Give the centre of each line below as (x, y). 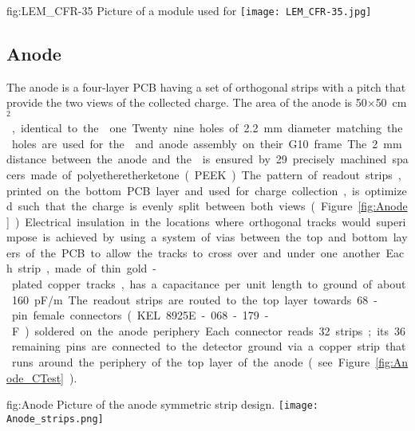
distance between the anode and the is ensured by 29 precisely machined (197, 159)
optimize (386, 190)
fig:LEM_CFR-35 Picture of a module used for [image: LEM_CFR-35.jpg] (189, 10)
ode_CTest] (36, 377)
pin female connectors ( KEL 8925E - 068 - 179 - (140, 315)
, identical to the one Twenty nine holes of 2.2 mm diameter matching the (207, 128)
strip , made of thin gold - (87, 268)
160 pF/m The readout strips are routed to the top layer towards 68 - (195, 299)
